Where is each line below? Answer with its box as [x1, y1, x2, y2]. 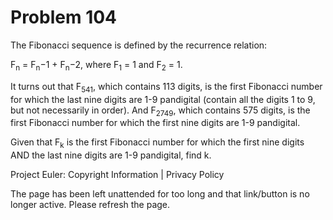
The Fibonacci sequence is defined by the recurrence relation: [10, 39, 268, 51]
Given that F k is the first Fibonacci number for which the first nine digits [10, 136, 305, 151]
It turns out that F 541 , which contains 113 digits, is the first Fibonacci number [10, 80, 323, 95]
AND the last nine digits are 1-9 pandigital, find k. [10, 149, 212, 161]
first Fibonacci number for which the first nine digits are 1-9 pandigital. [10, 117, 301, 129]
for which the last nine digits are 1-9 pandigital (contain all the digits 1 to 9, [10, 93, 316, 105]
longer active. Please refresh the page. [10, 199, 171, 211]
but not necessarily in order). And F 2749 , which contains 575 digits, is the [10, 104, 311, 118]
